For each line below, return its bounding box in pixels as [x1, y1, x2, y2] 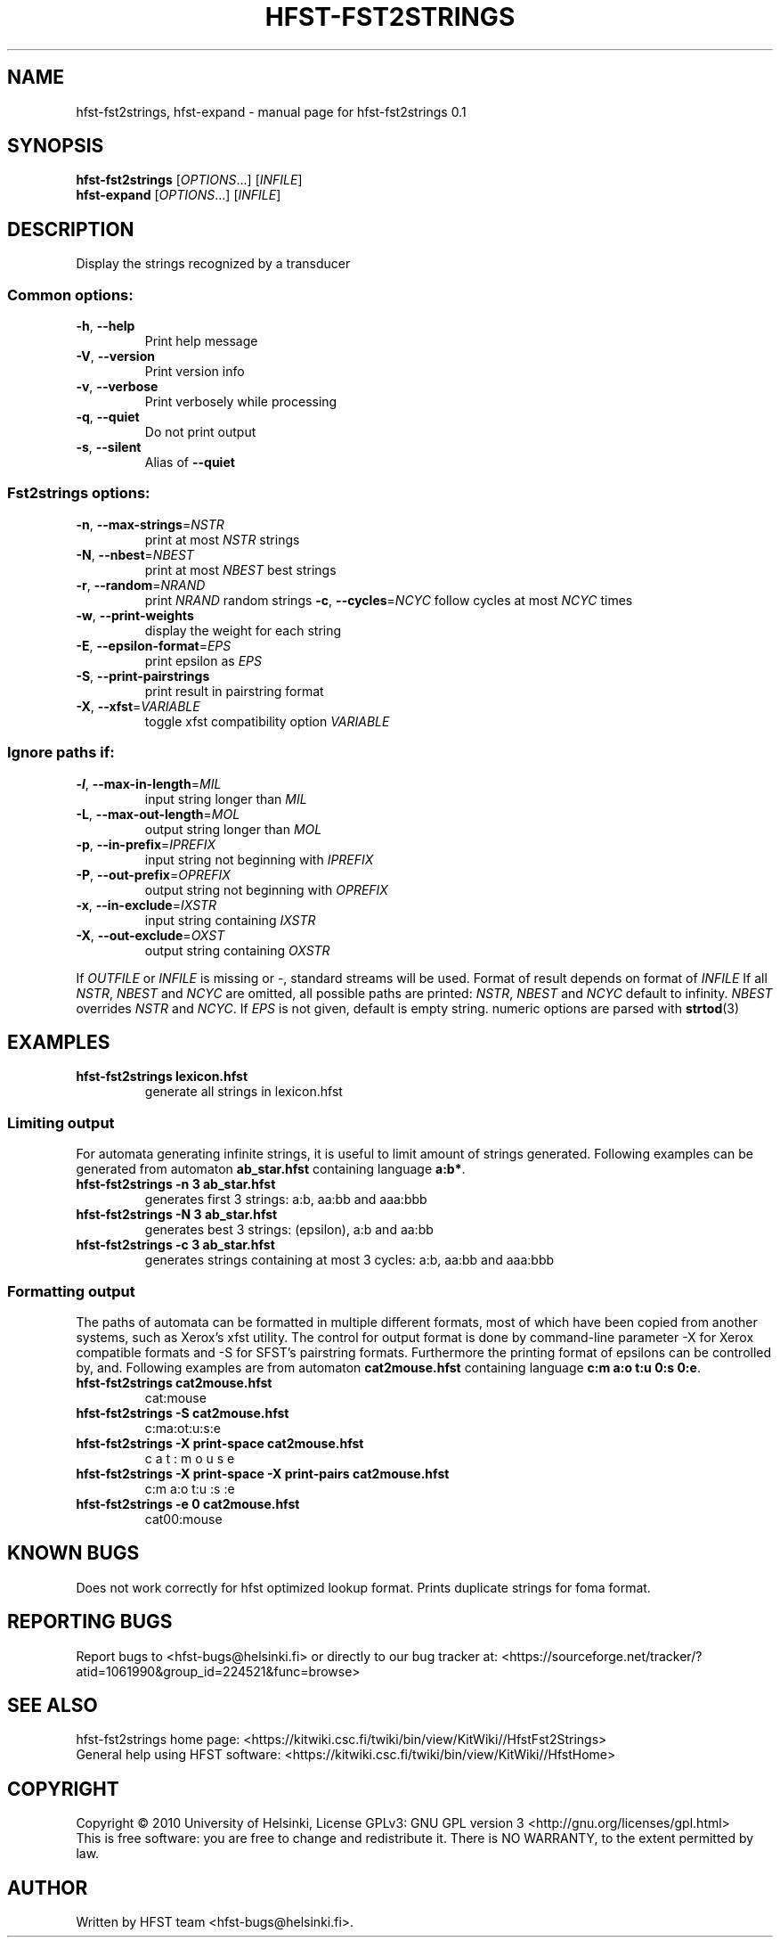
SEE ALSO [7, 1693, 98, 1716]
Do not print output [144, 424, 256, 440]
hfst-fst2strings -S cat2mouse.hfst [76, 1405, 289, 1421]
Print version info [144, 364, 245, 380]
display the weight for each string [144, 622, 342, 638]
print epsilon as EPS [144, 652, 262, 668]
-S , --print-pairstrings [76, 667, 210, 684]
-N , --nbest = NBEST [76, 546, 194, 562]
